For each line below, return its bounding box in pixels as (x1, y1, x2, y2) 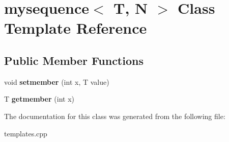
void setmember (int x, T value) (4, 76, 109, 87)
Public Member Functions (4, 52, 144, 68)
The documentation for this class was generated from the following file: (4, 110, 225, 121)
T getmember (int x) (4, 93, 74, 104)
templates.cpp (4, 128, 47, 138)
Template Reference (4, 17, 147, 38)
